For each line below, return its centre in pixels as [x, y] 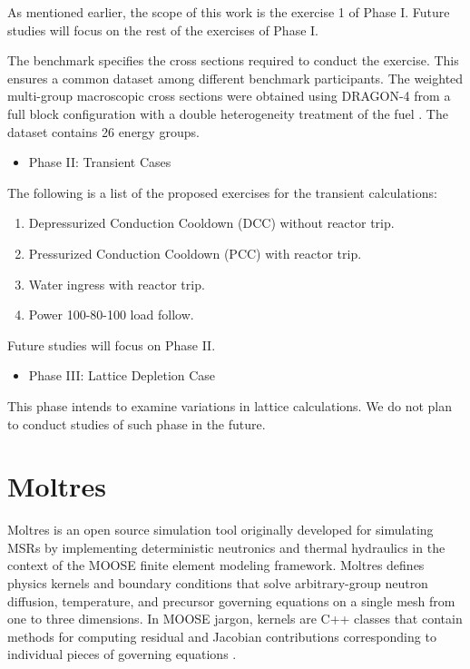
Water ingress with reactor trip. [117, 284]
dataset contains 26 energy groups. [103, 131]
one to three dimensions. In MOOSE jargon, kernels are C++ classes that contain [235, 619]
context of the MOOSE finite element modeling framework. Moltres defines [216, 565]
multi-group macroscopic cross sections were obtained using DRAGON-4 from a [229, 96]
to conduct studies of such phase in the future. [137, 423]
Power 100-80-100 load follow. [111, 315]
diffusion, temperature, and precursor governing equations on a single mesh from [231, 600]
